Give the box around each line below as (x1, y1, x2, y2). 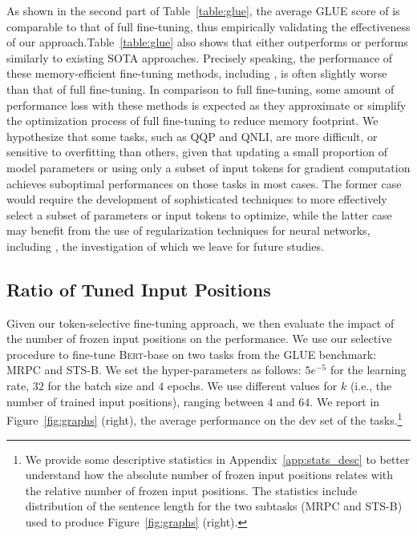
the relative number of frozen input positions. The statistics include (25, 482, 358, 498)
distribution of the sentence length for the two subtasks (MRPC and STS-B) (25, 498, 403, 514)
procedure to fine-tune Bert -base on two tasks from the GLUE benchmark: (6, 345, 377, 362)
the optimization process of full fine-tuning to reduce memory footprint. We (6, 112, 379, 129)
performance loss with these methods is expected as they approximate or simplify (6, 96, 407, 113)
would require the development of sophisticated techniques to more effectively (6, 191, 387, 208)
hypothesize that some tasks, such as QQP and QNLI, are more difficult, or (6, 127, 378, 144)
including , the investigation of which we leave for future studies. (6, 237, 324, 254)
